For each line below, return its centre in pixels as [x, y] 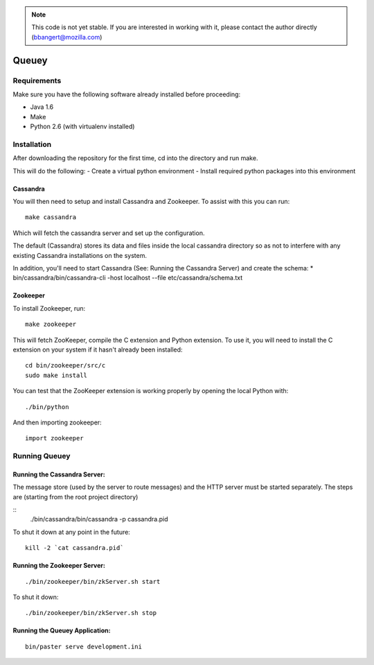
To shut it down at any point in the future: [72, 532]
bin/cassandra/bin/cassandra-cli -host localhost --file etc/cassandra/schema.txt [128, 278]
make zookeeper [51, 325]
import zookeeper [54, 438]
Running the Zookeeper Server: [59, 566]
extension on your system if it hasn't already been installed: [98, 349]
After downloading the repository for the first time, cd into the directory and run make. [135, 158]
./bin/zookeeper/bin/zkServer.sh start [93, 581]
